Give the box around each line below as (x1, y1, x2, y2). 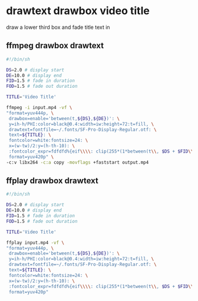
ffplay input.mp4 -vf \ (6, 240, 65, 246)
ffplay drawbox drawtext (6, 176, 98, 186)
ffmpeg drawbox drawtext (6, 41, 104, 51)
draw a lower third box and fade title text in (6, 24, 110, 31)
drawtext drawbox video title (6, 4, 150, 18)
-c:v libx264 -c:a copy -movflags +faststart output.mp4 (6, 159, 149, 166)
